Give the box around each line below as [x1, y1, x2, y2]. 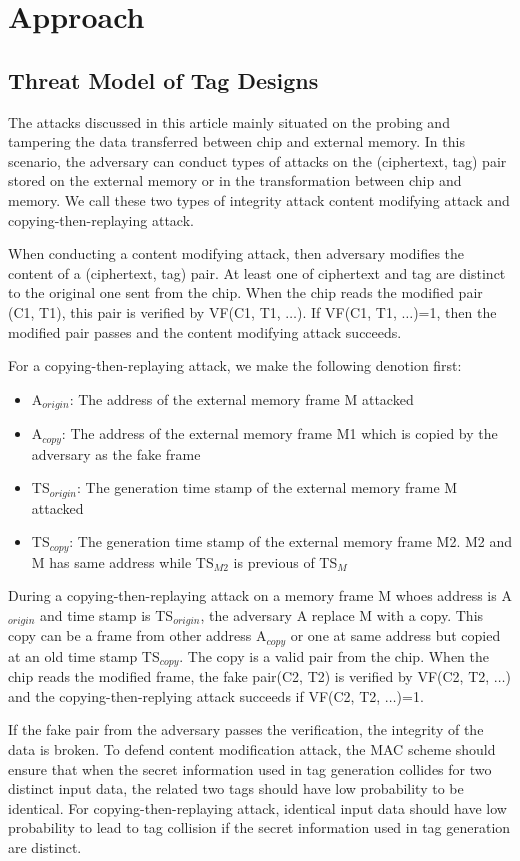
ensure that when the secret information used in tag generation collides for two [8, 758, 492, 779]
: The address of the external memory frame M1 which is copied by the [61, 423, 498, 444]
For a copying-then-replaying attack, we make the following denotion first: [8, 355, 462, 376]
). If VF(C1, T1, [297, 301, 397, 322]
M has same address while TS [31, 551, 214, 572]
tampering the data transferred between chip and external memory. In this [8, 131, 465, 152]
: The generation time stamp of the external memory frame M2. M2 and [69, 531, 513, 552]
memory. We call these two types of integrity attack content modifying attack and [8, 189, 510, 210]
